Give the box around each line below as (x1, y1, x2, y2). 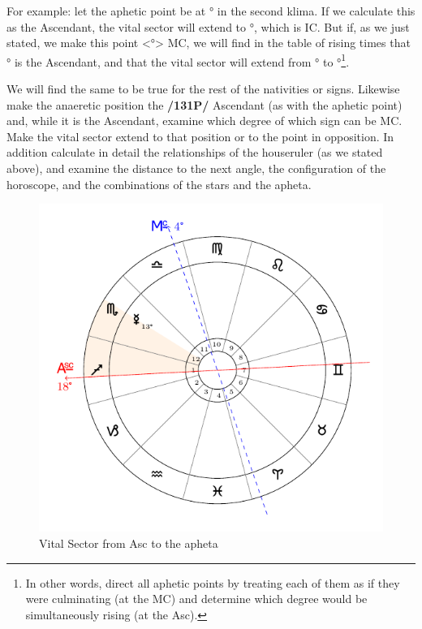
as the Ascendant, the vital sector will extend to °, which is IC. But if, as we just (6, 18, 410, 35)
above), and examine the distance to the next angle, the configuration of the (6, 160, 386, 176)
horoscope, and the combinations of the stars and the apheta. (6, 175, 312, 192)
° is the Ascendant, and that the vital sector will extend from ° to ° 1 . (6, 50, 350, 70)
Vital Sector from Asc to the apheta (39, 535, 218, 552)
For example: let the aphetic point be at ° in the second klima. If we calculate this (6, 2, 416, 19)
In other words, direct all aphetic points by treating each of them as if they (25, 574, 400, 591)
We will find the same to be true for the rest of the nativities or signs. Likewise (6, 80, 400, 97)
